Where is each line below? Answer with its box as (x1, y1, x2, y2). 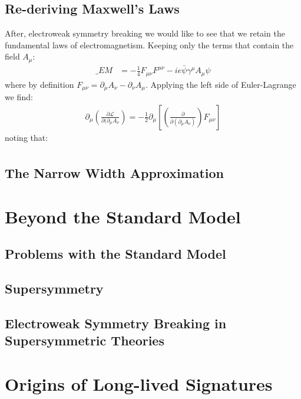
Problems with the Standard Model (5, 245, 226, 263)
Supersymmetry (5, 279, 104, 298)
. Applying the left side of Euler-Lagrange (145, 78, 296, 90)
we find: (5, 91, 33, 103)
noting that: (5, 131, 48, 143)
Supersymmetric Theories (5, 331, 164, 349)
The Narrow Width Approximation (5, 164, 224, 182)
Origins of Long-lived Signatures (5, 371, 273, 395)
